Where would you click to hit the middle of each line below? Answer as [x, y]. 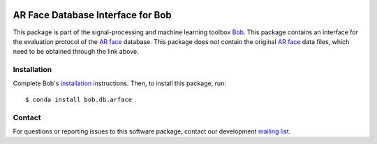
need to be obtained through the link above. [76, 52]
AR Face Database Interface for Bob [92, 15]
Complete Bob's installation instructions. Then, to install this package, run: [119, 83]
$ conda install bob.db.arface [79, 99]
